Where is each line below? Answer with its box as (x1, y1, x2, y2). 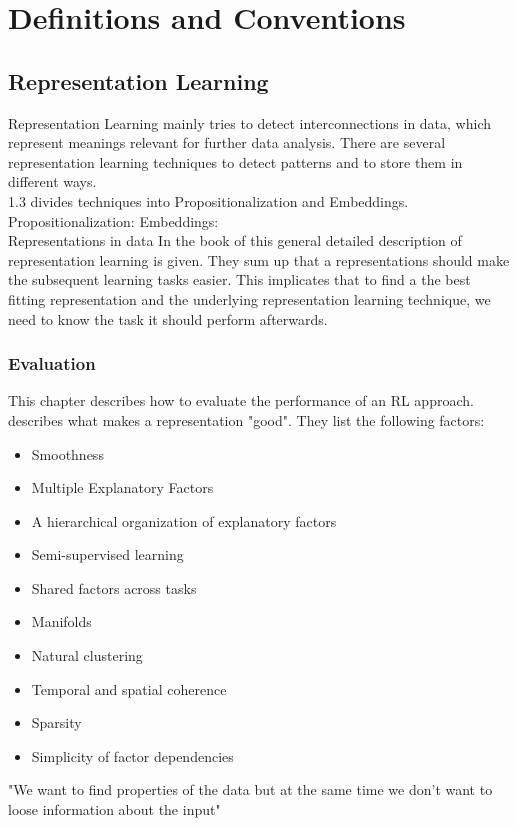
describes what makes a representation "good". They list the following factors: (8, 409, 485, 430)
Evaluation (8, 351, 96, 376)
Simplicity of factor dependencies (31, 745, 234, 766)
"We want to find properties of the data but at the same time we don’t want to (8, 779, 493, 800)
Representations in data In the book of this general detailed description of (8, 230, 462, 251)
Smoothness (31, 443, 104, 464)
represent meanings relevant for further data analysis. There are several (8, 132, 446, 153)
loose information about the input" (8, 799, 221, 820)
